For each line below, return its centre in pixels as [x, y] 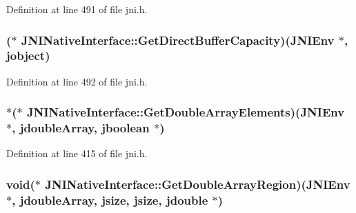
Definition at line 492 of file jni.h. [77, 81]
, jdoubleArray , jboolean [81, 128]
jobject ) [28, 55]
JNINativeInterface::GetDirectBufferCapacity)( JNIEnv [178, 40]
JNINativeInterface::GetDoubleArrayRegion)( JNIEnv [198, 184]
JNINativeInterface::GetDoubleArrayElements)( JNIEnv [186, 112]
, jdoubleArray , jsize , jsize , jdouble [110, 200]
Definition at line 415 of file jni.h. [77, 153]
